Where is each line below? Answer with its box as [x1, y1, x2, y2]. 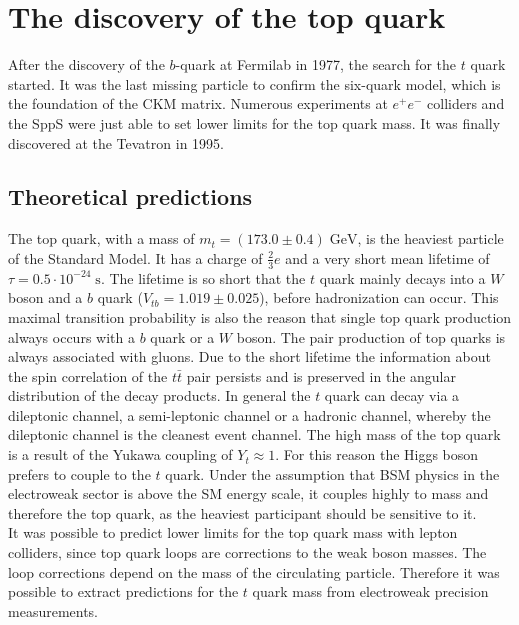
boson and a [8, 287, 83, 308]
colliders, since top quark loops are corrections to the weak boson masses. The [8, 542, 487, 563]
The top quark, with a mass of [8, 228, 195, 249]
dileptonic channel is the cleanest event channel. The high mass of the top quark [8, 424, 501, 445]
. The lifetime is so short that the [100, 267, 306, 288]
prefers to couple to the [8, 463, 151, 484]
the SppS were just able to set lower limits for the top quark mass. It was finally [8, 112, 501, 133]
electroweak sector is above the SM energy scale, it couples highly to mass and [8, 483, 489, 504]
